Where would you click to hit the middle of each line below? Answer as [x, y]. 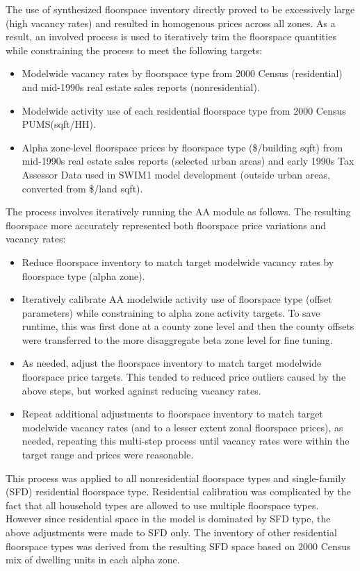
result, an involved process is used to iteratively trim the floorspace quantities [171, 36]
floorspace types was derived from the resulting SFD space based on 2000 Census [178, 546]
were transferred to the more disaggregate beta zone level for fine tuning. [177, 339]
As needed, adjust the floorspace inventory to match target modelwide [172, 363]
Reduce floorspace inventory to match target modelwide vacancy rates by [178, 262]
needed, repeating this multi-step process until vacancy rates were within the [186, 441]
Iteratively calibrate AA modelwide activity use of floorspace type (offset [177, 299]
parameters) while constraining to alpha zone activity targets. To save [171, 312]
